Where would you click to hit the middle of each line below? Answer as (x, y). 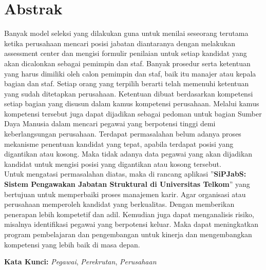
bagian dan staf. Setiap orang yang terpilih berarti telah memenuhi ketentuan (127, 83)
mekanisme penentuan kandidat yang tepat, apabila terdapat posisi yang (119, 143)
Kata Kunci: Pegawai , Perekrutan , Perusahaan (80, 262)
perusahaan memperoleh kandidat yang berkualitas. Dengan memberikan (119, 204)
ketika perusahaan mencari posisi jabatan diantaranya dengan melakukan (120, 43)
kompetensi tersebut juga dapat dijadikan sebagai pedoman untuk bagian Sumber (133, 113)
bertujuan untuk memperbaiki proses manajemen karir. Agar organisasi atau (125, 194)
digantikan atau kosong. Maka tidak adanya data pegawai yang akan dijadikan (128, 154)
